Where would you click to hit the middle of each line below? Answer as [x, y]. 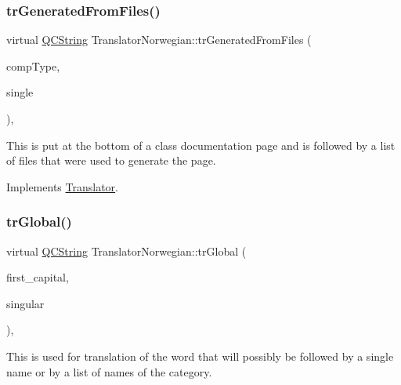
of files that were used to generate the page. [111, 160]
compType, [33, 65]
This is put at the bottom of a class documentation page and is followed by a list [201, 145]
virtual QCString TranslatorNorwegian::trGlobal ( [126, 251]
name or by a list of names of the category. [109, 371]
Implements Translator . [62, 186]
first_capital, [38, 277]
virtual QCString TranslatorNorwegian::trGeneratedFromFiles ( [159, 40]
